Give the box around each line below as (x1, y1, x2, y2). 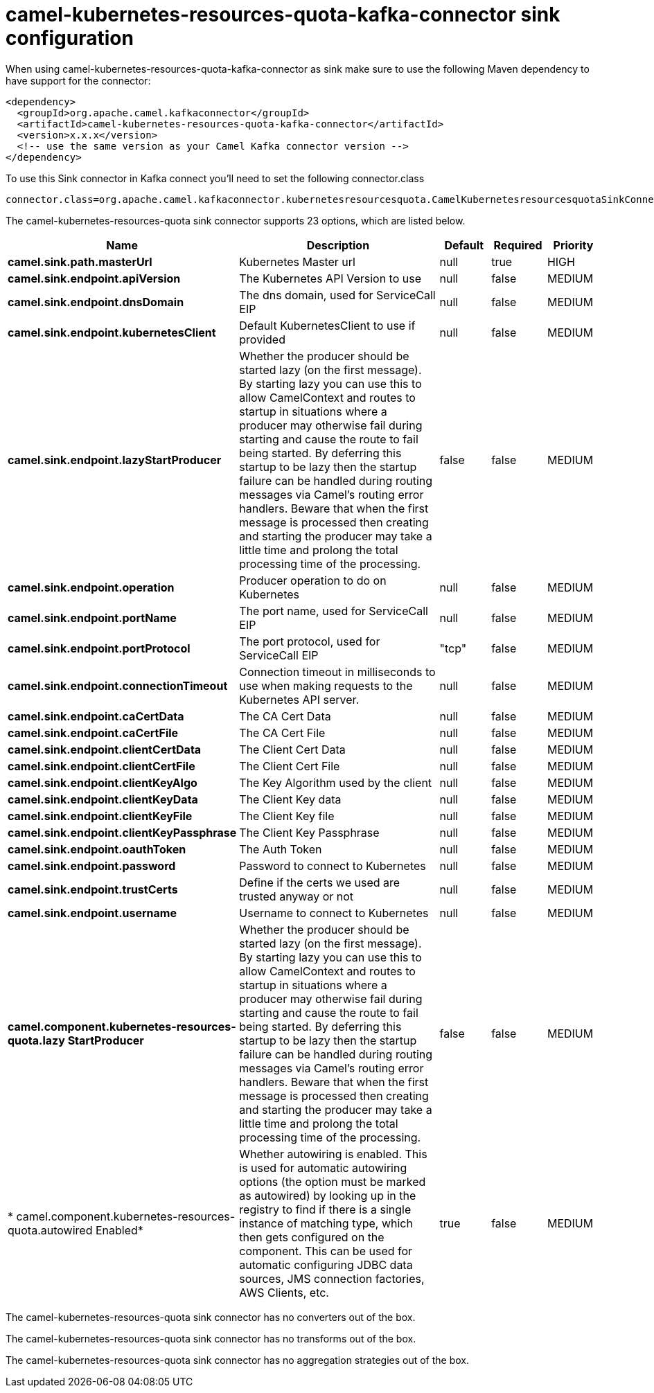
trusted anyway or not (239, 889, 354, 903)
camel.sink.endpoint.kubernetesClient (8, 325, 216, 339)
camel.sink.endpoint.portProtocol (8, 641, 191, 655)
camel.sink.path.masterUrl (8, 254, 152, 269)
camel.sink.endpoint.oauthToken (8, 842, 186, 856)
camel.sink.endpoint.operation (8, 580, 175, 594)
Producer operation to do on (239, 573, 387, 587)
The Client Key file (239, 808, 335, 823)
